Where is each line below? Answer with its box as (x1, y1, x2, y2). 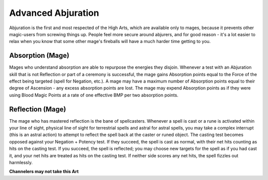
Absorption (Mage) (9, 51, 69, 60)
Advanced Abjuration (9, 7, 99, 18)
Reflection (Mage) (9, 105, 67, 113)
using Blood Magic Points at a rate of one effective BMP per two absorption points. (9, 92, 179, 98)
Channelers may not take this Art (9, 169, 79, 175)
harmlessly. (9, 160, 33, 166)
